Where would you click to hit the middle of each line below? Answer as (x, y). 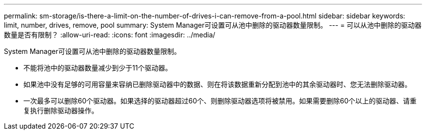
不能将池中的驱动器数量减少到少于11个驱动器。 (98, 68)
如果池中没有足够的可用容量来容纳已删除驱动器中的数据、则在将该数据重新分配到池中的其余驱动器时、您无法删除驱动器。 (217, 84)
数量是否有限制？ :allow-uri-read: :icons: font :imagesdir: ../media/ (110, 35)
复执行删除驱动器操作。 (61, 110)
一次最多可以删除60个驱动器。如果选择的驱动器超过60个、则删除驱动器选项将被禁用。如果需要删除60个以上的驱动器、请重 (220, 101)
